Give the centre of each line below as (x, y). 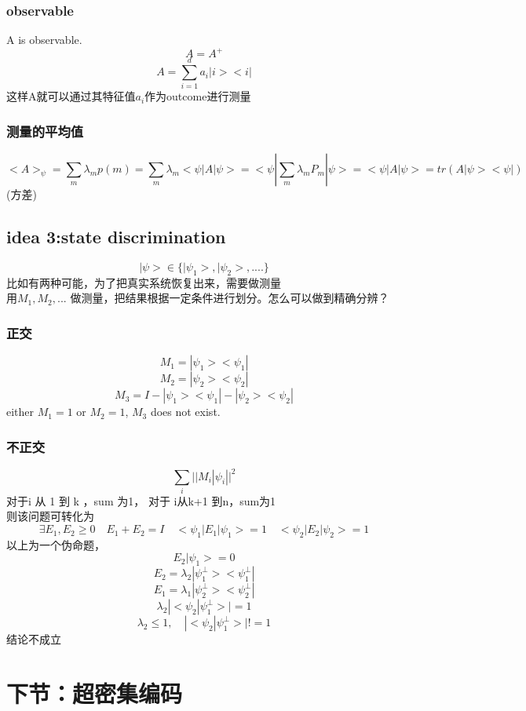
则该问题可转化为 (50, 516)
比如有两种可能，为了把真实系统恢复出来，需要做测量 (144, 282)
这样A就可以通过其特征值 (71, 96)
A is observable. (44, 40)
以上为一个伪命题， (56, 544)
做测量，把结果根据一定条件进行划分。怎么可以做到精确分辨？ (230, 298)
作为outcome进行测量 (198, 96)
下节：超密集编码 (95, 693)
